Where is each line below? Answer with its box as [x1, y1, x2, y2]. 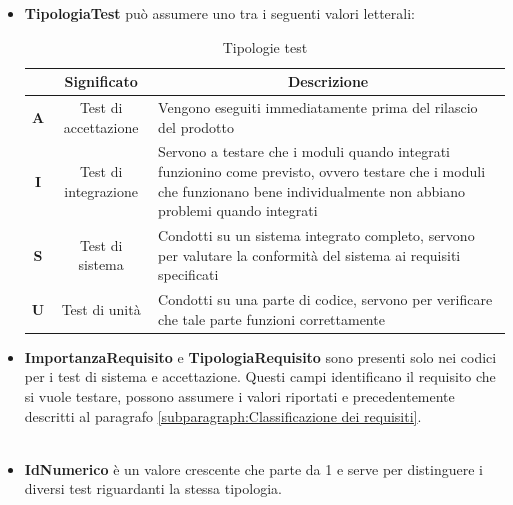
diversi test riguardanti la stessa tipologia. [24, 478, 282, 499]
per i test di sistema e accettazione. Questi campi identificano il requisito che [24, 366, 496, 387]
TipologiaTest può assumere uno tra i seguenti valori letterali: [24, 3, 416, 23]
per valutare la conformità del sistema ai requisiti [158, 244, 461, 265]
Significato [64, 71, 138, 92]
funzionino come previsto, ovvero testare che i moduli [158, 161, 486, 182]
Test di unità [61, 298, 141, 319]
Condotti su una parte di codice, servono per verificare [158, 289, 493, 310]
